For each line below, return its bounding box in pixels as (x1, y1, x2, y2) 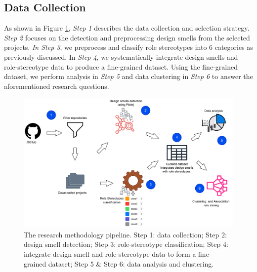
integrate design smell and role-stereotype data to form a (24, 249, 196, 259)
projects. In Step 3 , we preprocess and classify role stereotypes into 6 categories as (4, 42, 253, 52)
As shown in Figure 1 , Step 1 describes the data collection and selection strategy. (4, 23, 250, 33)
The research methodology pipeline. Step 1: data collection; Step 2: (24, 229, 227, 239)
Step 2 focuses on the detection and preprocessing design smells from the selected (4, 32, 250, 42)
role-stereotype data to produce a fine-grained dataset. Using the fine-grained (4, 61, 238, 72)
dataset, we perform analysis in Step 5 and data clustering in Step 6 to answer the (4, 71, 253, 81)
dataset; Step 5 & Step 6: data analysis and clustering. (48, 258, 214, 269)
